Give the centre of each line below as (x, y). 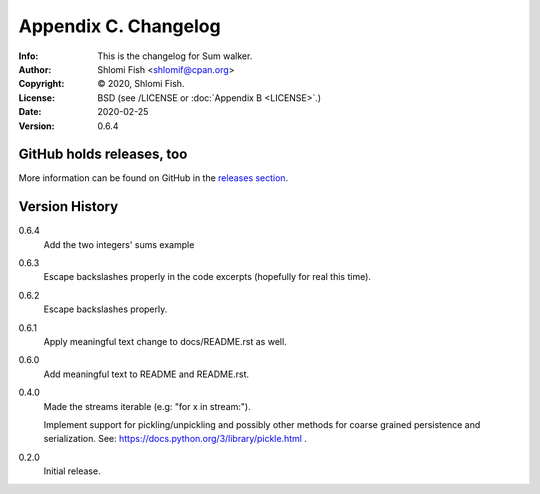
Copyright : (41, 84)
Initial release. (72, 471)
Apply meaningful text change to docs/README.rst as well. (165, 342)
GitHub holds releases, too (103, 154)
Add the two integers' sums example (119, 244)
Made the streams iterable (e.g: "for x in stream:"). (147, 406)
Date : (30, 112)
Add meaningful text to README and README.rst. (146, 374)
